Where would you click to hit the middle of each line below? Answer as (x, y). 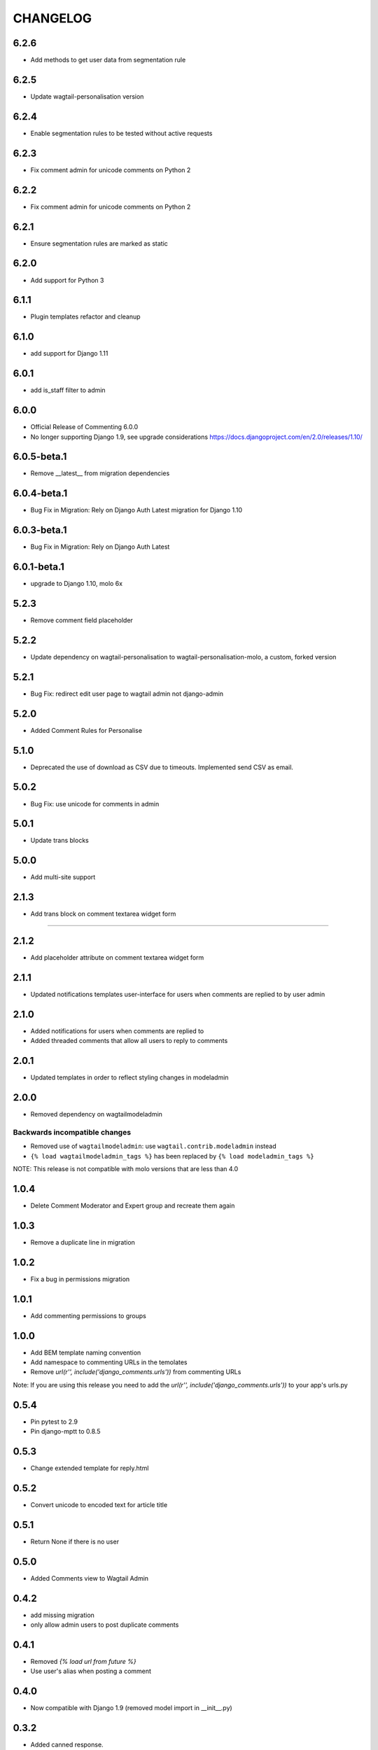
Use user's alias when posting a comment (91, 1671)
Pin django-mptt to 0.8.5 (65, 1431)
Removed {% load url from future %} (83, 1661)
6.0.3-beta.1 (40, 530)
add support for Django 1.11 (69, 353)
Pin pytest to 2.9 (54, 1422)
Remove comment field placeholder (82, 620)
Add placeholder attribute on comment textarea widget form (117, 958)
